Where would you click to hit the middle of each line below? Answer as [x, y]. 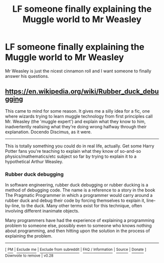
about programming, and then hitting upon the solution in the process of [78, 231]
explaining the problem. [29, 236]
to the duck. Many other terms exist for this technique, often [82, 206]
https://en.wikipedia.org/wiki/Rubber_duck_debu [82, 92]
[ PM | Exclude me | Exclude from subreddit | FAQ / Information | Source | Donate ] [76, 250]
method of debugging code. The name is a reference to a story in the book [80, 190]
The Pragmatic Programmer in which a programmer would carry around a [79, 195]
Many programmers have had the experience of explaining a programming [80, 220]
